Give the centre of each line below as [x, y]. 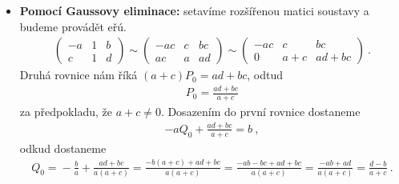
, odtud [265, 75]
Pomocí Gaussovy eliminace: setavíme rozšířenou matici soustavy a [194, 10]
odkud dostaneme [63, 148]
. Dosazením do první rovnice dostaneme [260, 111]
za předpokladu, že [66, 111]
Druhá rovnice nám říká [79, 75]
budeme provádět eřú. [73, 26]
